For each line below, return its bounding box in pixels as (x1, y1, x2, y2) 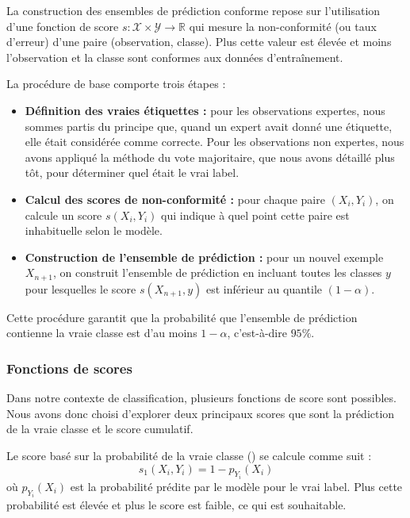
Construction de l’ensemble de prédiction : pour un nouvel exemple (25, 248, 384, 265)
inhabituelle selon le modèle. (25, 222, 163, 239)
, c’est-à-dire (227, 324, 287, 341)
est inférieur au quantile (206, 280, 323, 297)
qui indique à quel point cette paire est (161, 206, 350, 223)
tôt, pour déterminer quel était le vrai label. (25, 164, 239, 181)
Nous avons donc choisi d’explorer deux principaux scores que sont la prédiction (6, 405, 395, 421)
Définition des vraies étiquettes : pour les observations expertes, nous (25, 102, 385, 118)
